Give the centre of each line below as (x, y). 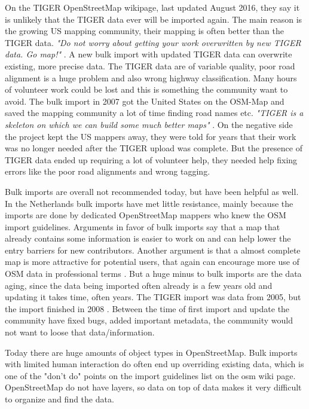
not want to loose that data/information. (80, 332)
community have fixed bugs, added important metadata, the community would (149, 320)
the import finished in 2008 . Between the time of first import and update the (147, 308)
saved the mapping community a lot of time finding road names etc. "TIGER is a (154, 113)
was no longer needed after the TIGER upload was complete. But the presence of (154, 148)
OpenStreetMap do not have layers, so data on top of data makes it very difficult (153, 387)
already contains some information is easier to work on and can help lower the (148, 238)
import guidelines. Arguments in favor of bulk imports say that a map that (143, 226)
